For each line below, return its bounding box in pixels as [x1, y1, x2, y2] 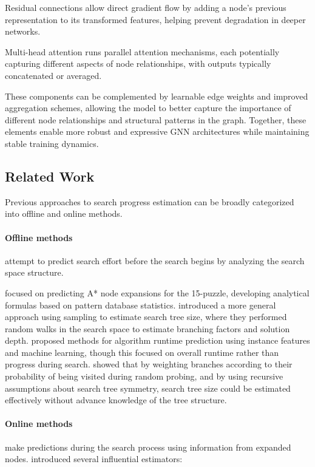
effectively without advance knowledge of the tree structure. [5, 394, 227, 406]
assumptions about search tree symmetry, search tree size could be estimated [5, 381, 291, 394]
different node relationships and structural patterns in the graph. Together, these [5, 113, 307, 126]
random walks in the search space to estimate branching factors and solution [5, 322, 290, 335]
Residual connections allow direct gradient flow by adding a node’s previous [5, 1, 286, 13]
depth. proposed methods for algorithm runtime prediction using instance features [5, 334, 310, 347]
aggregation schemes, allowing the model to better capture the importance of [5, 101, 291, 114]
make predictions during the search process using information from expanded [5, 440, 291, 453]
